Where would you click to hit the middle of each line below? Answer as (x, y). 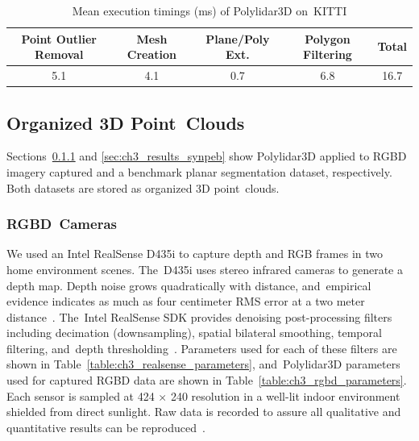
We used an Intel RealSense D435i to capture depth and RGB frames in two (195, 254)
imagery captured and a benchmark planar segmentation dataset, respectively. (199, 171)
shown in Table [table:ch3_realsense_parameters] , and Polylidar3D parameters (203, 364)
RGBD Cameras (62, 224)
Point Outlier (59, 38)
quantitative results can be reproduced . (106, 427)
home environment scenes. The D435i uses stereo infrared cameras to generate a (205, 269)
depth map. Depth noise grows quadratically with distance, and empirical (189, 285)
